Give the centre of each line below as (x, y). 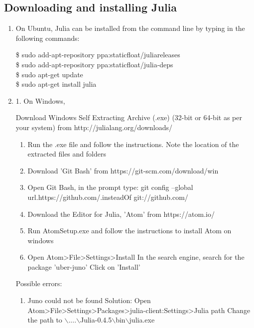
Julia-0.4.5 (96, 320)
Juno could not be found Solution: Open (89, 300)
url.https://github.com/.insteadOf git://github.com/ (108, 197)
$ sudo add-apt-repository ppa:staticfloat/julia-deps (94, 64)
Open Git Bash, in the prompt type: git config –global (110, 187)
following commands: (48, 38)
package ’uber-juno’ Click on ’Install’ (84, 266)
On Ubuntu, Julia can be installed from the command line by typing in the (130, 28)
